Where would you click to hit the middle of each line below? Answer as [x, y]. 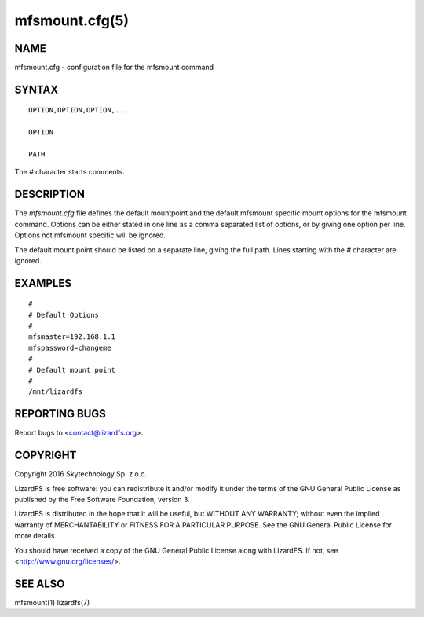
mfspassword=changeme [70, 347]
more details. [36, 536]
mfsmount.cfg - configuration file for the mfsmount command [114, 68]
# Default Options [64, 315]
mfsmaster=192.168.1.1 [72, 337]
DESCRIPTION [50, 195]
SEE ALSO [40, 584]
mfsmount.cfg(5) [72, 20]
